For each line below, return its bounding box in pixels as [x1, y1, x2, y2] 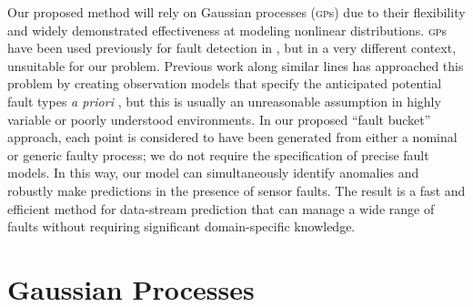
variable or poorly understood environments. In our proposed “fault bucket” [7, 109, 431, 128]
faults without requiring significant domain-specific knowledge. [7, 217, 356, 236]
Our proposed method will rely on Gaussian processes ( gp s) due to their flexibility [7, 3, 466, 21]
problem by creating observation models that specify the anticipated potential [7, 74, 442, 93]
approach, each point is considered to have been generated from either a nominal [7, 128, 458, 147]
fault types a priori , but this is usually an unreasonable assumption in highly [7, 91, 441, 110]
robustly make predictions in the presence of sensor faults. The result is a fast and [7, 180, 466, 200]
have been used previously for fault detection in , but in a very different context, [7, 38, 457, 57]
